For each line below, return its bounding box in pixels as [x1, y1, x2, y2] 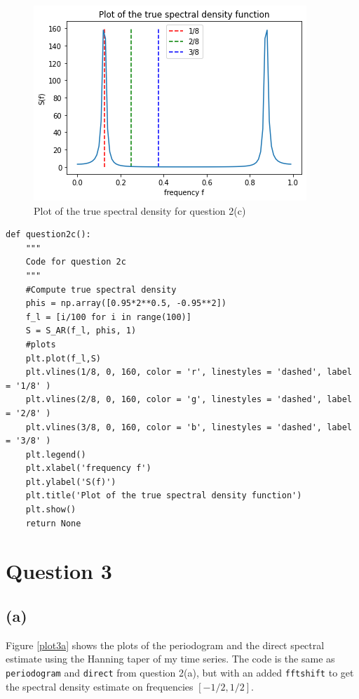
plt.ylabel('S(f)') [25, 477, 116, 487]
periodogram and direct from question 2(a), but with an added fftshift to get [6, 665, 354, 680]
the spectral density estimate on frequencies [6, 679, 194, 693]
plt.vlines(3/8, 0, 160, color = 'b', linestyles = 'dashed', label [25, 422, 352, 432]
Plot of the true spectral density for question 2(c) [34, 203, 246, 218]
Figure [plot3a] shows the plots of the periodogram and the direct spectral [6, 637, 325, 652]
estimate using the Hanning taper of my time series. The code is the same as [6, 651, 335, 666]
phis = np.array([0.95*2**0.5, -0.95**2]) [25, 298, 226, 309]
